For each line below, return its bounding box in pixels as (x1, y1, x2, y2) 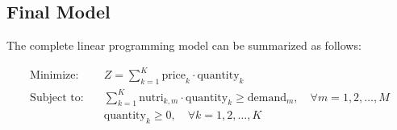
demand (247, 91, 286, 104)
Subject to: (30, 91, 84, 104)
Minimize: (30, 70, 79, 82)
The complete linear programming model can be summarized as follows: (6, 37, 361, 54)
